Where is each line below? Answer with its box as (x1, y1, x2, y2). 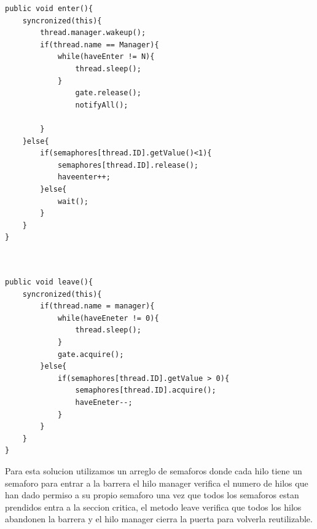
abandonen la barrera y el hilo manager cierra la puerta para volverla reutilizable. (5, 512, 313, 525)
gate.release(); (75, 88, 141, 98)
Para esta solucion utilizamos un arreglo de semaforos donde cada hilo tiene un (5, 464, 302, 477)
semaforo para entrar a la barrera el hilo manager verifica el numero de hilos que (5, 476, 308, 489)
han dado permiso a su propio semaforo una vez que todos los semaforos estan (5, 488, 299, 501)
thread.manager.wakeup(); (40, 28, 146, 37)
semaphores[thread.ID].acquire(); (75, 386, 216, 395)
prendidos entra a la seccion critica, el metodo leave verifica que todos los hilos (5, 500, 302, 513)
